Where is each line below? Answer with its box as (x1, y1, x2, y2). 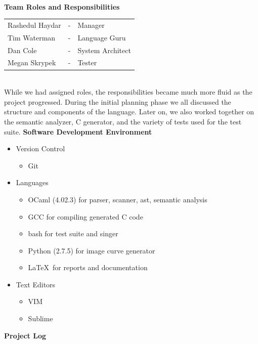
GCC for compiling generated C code (28, 211, 143, 222)
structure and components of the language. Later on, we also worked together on (4, 106, 254, 117)
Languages (16, 177, 49, 188)
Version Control (16, 143, 65, 154)
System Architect (77, 45, 131, 55)
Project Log (4, 330, 46, 340)
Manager (77, 19, 105, 30)
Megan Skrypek (8, 57, 56, 68)
